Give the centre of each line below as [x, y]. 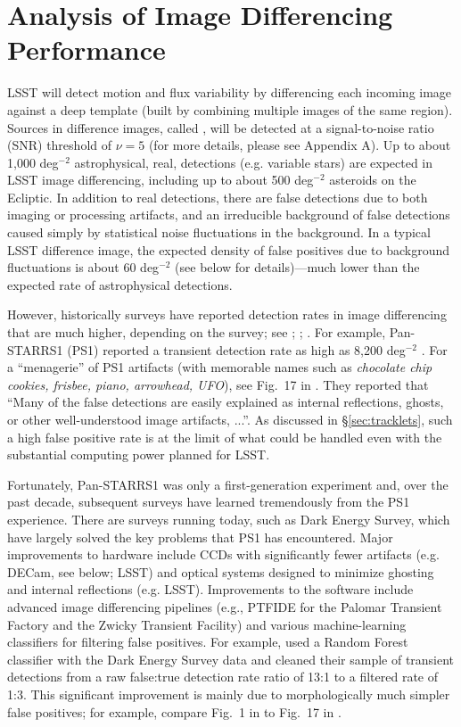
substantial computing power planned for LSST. [139, 454]
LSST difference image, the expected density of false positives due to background [229, 249]
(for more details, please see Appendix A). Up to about [300, 145]
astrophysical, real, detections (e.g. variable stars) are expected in [254, 162]
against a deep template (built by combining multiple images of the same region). [230, 109]
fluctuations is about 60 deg [83, 267]
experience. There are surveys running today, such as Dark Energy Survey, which [229, 519]
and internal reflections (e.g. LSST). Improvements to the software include [210, 589]
